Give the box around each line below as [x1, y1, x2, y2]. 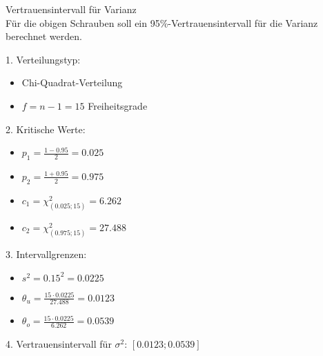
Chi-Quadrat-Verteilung [21, 75, 123, 90]
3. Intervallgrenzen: [6, 247, 87, 261]
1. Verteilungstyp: [6, 52, 81, 66]
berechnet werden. [6, 29, 82, 43]
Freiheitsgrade [88, 98, 148, 112]
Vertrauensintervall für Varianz [6, 2, 137, 16]
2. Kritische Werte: [6, 121, 86, 136]
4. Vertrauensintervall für [6, 337, 112, 351]
